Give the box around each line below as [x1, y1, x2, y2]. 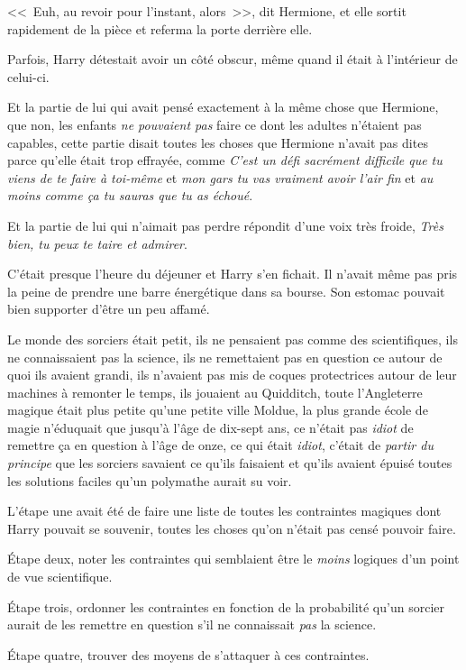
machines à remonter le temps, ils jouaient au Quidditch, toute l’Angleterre [7, 382, 423, 401]
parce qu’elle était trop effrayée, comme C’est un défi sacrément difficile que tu [7, 151, 443, 170]
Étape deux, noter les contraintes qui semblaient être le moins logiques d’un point [7, 549, 460, 568]
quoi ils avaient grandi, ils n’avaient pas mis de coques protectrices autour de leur [7, 365, 457, 384]
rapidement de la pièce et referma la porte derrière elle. [7, 19, 313, 38]
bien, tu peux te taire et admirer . [7, 234, 187, 252]
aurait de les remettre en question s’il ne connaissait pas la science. [7, 615, 377, 634]
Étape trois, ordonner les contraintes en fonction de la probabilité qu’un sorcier [7, 597, 444, 616]
